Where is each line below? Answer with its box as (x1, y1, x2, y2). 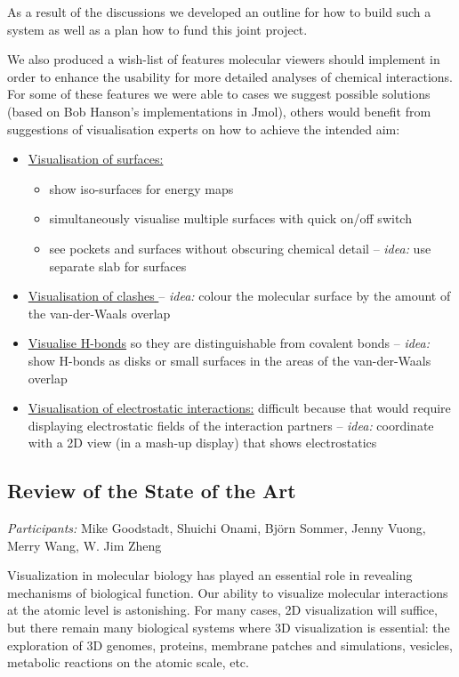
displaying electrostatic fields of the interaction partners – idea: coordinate (28, 415, 434, 434)
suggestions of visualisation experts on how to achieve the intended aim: (7, 119, 400, 138)
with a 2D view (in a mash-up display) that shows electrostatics (28, 433, 377, 452)
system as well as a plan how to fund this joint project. (7, 20, 308, 38)
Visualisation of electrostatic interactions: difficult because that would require (28, 399, 451, 417)
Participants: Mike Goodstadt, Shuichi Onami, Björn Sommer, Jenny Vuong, (7, 519, 426, 537)
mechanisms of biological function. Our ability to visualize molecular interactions (7, 583, 448, 601)
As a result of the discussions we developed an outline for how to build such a (7, 3, 431, 20)
